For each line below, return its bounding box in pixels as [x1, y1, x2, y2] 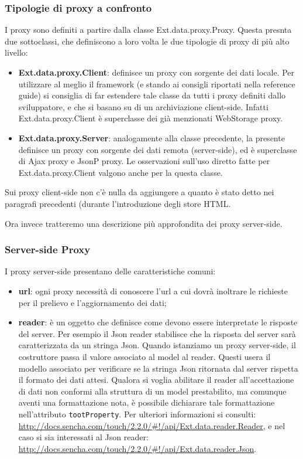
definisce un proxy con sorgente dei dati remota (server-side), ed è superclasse [18, 143, 297, 155]
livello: [5, 46, 28, 59]
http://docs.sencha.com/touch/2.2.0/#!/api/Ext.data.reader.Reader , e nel [18, 419, 285, 431]
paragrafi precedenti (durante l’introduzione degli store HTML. [5, 197, 231, 209]
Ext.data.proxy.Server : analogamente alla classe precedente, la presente [18, 131, 285, 144]
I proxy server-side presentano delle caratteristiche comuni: [5, 265, 216, 277]
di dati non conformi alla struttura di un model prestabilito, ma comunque [18, 385, 287, 397]
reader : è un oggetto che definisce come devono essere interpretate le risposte [18, 316, 298, 328]
